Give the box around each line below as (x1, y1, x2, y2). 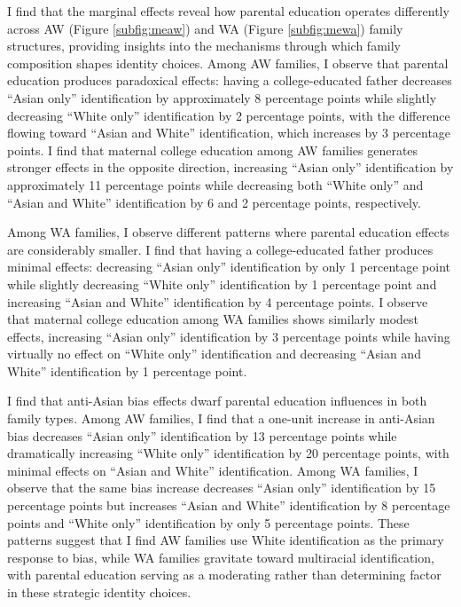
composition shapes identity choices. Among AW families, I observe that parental (7, 53, 449, 72)
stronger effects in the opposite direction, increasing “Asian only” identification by (7, 158, 454, 177)
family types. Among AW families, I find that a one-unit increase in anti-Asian (7, 409, 435, 428)
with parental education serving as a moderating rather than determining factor (7, 565, 441, 584)
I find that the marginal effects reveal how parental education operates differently (7, 2, 449, 20)
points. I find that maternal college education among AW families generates (7, 140, 418, 159)
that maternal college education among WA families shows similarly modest (7, 310, 418, 328)
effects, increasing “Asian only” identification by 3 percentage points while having (7, 327, 450, 345)
